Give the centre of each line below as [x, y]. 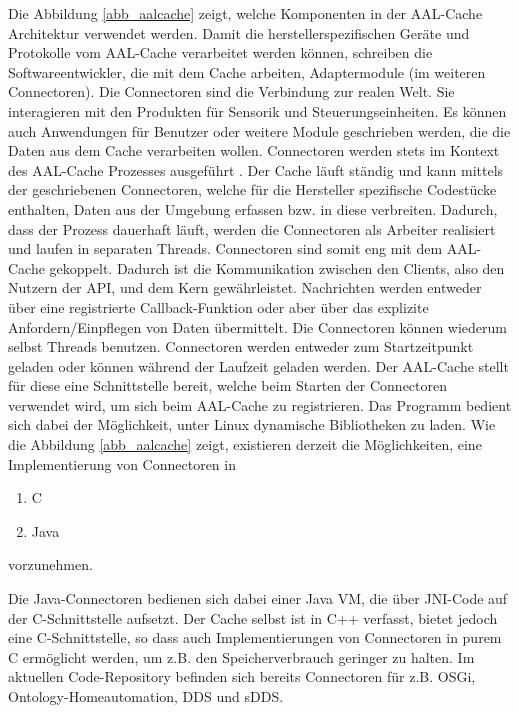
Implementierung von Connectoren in [122, 463]
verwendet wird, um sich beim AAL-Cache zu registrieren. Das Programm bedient [260, 404]
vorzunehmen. [50, 564]
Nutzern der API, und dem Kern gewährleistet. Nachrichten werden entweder [245, 287]
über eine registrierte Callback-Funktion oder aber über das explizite [218, 306]
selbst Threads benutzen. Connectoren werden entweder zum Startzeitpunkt [241, 346]
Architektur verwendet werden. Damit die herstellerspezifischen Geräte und [239, 32]
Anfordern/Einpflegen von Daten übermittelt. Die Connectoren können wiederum [257, 326]
